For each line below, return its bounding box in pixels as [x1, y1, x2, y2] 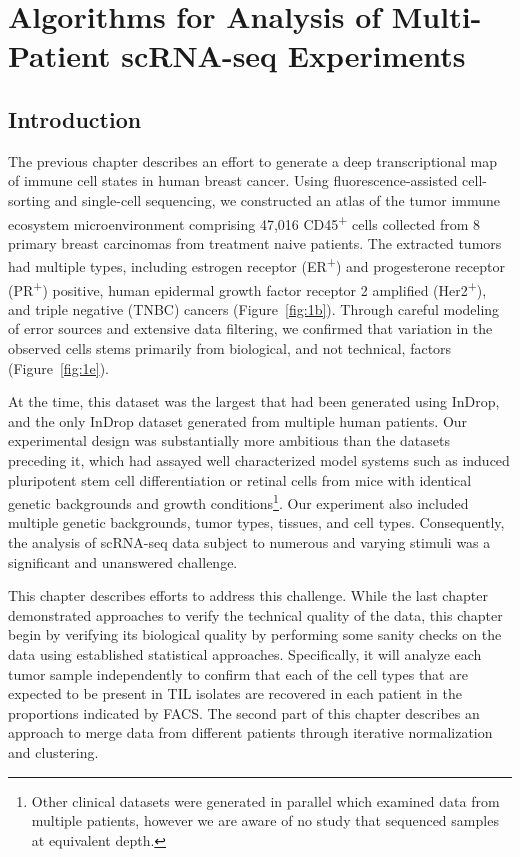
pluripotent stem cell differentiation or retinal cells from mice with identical [8, 469, 472, 490]
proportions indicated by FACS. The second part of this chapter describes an [8, 702, 480, 723]
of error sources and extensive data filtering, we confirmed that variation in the [8, 318, 493, 339]
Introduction [8, 103, 142, 134]
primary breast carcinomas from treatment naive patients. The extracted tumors [8, 232, 502, 253]
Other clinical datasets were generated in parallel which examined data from [31, 790, 500, 811]
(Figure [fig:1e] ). [8, 357, 109, 378]
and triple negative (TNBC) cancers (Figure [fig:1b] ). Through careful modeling [8, 298, 500, 319]
